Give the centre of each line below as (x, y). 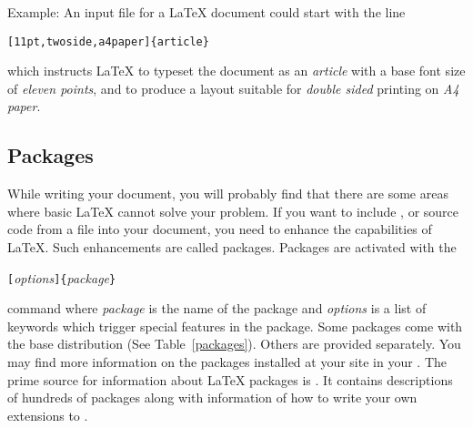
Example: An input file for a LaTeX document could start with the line (206, 12)
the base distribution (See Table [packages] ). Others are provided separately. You (234, 344)
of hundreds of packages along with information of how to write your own (212, 397)
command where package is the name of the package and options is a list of (217, 308)
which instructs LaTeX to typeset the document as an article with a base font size (236, 71)
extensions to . (48, 415)
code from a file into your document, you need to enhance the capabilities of (220, 229)
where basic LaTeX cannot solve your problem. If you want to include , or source (233, 211)
